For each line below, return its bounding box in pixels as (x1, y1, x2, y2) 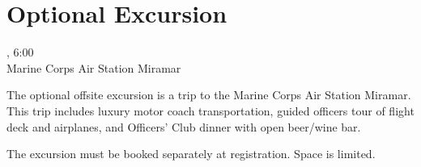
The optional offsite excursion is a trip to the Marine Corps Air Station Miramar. (6, 86, 411, 103)
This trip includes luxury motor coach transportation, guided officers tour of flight (6, 102, 415, 119)
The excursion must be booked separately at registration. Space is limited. (6, 145, 376, 162)
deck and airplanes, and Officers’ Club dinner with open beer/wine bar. (6, 118, 361, 135)
